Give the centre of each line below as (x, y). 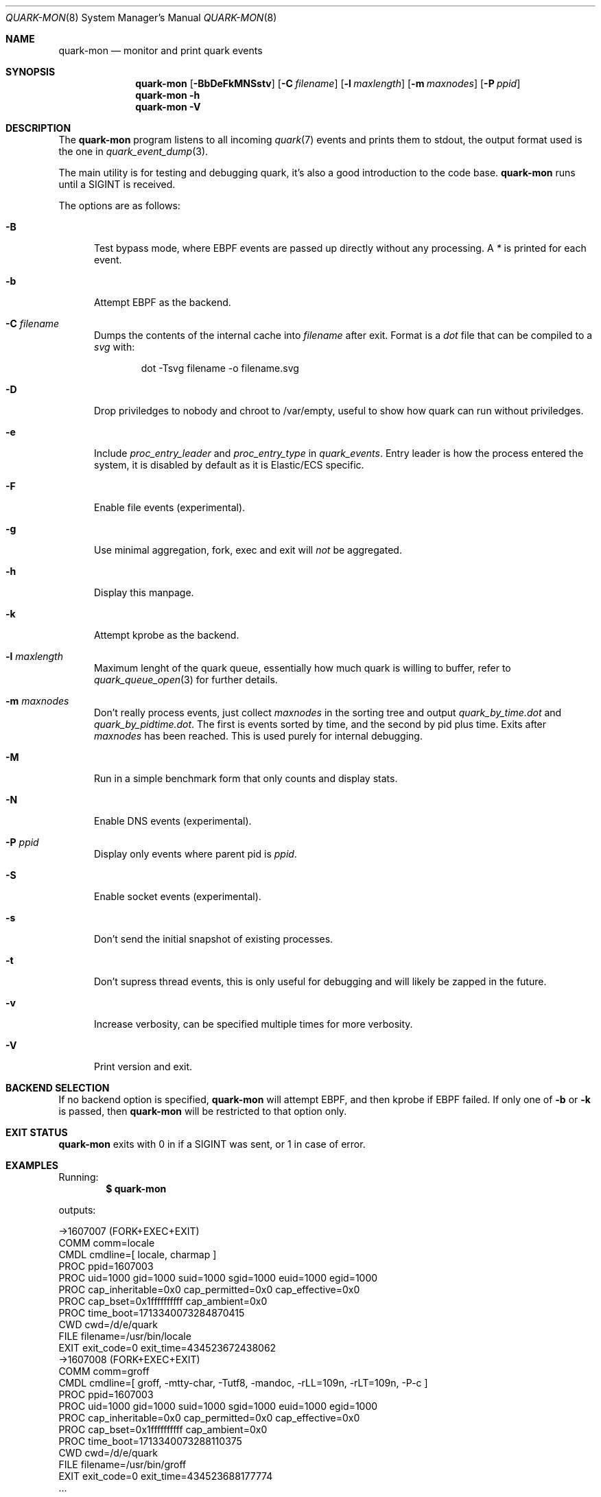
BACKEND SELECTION (58, 1088)
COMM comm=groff (104, 1371)
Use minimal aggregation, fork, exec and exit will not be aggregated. (248, 550)
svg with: (115, 347)
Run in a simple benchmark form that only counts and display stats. (246, 778)
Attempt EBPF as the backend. (163, 302)
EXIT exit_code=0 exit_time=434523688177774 (166, 1476)
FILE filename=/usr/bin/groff (122, 1464)
